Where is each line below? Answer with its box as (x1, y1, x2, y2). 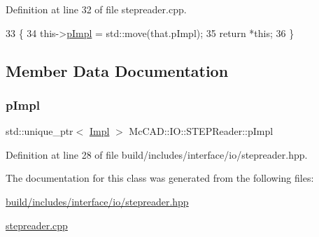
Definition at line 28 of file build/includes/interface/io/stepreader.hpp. (6, 147, 308, 161)
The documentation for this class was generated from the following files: (6, 171, 314, 185)
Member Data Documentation (6, 59, 229, 81)
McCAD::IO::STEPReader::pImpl (129, 124, 274, 138)
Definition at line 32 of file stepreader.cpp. (6, 2, 187, 16)
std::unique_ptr (6, 124, 73, 138)
